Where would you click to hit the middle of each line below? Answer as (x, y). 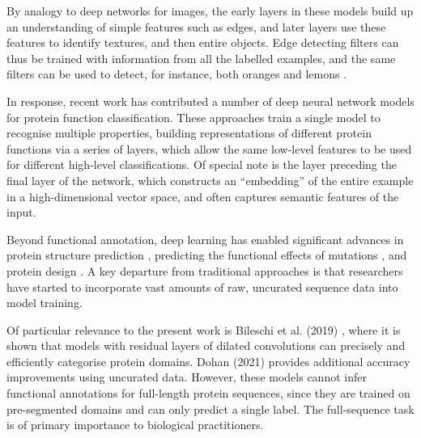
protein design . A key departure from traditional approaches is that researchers (205, 270)
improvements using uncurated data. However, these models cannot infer (187, 377)
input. (21, 212)
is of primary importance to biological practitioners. (135, 425)
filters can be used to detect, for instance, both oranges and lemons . (177, 74)
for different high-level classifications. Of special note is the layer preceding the (202, 164)
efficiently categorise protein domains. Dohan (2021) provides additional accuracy (208, 361)
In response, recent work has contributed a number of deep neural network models (210, 101)
